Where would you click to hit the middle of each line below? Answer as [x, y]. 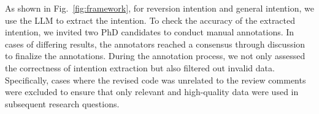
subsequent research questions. [62, 103]
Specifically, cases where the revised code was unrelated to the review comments [156, 80]
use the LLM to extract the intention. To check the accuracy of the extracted [150, 20]
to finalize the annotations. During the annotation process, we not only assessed [155, 56]
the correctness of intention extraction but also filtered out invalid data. [140, 67]
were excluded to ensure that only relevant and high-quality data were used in [152, 92]
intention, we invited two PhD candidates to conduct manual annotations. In [150, 32]
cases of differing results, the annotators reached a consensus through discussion [155, 44]
